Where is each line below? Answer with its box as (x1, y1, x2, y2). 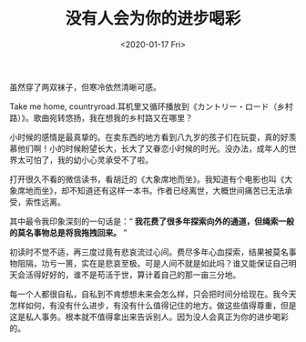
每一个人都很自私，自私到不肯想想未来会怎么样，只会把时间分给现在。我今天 (9, 288, 297, 299)
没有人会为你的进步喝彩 (65, 8, 241, 29)
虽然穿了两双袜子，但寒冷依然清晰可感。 (9, 81, 161, 92)
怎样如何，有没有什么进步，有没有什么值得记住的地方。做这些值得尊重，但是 (9, 299, 297, 310)
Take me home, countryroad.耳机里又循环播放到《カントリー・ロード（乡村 (9, 101, 293, 112)
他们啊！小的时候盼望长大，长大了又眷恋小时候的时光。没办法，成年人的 (16, 143, 289, 154)
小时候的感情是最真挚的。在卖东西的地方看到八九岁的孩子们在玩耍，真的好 (9, 131, 289, 142)
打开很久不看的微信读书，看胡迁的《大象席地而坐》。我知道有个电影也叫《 (9, 174, 285, 185)
